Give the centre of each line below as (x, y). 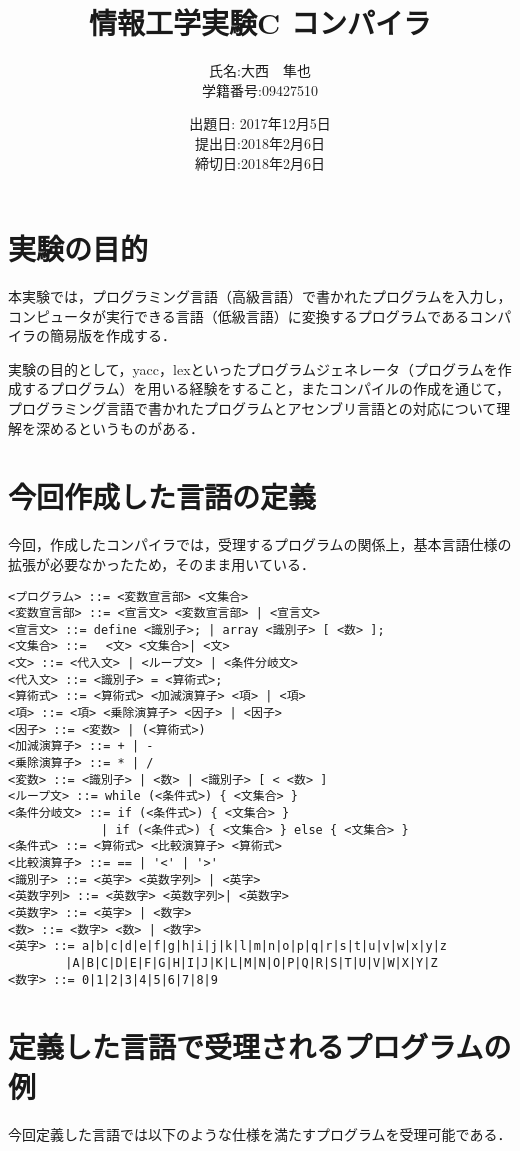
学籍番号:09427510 (260, 89)
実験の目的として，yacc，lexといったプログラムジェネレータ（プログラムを (253, 368)
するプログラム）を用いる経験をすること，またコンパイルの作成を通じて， (266, 388)
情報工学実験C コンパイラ (260, 22)
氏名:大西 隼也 (260, 70)
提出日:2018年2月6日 (260, 142)
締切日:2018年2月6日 (260, 162)
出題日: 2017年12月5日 (260, 123)
